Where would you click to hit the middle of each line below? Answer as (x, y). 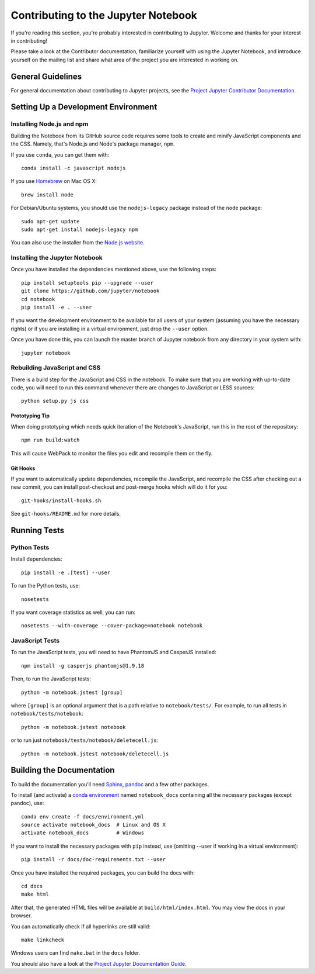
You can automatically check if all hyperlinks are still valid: (81, 926)
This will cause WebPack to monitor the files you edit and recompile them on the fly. (112, 453)
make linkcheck (43, 940)
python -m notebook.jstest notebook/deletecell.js (95, 754)
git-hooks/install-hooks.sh (61, 500)
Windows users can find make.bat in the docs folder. (76, 953)
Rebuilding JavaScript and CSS (56, 368)
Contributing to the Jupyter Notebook (104, 15)
